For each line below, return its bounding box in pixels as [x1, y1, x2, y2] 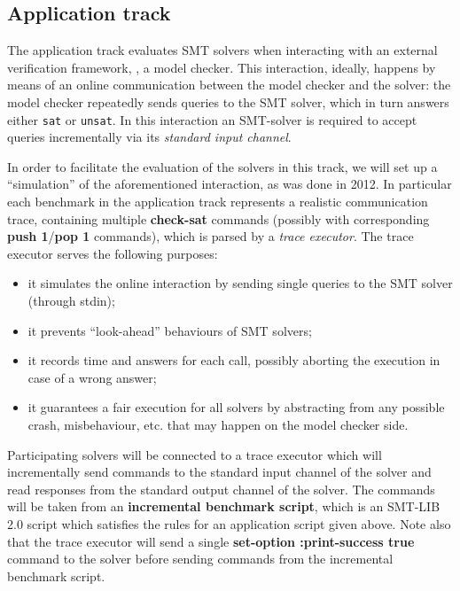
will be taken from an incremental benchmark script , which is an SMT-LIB [7, 497, 441, 516]
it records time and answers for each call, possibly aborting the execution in [27, 351, 441, 369]
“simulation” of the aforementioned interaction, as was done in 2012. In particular [7, 175, 452, 193]
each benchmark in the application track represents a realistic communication [7, 192, 428, 211]
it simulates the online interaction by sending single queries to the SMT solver [27, 274, 453, 292]
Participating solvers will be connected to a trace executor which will [7, 445, 382, 463]
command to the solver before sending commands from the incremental [7, 549, 394, 568]
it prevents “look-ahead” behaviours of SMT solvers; [27, 321, 312, 339]
